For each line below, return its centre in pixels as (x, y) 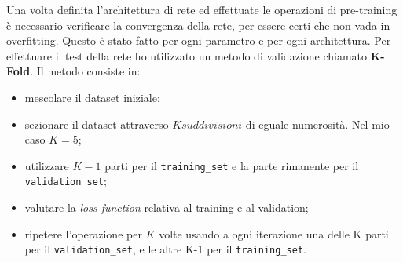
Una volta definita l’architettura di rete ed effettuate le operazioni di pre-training (202, 9)
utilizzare (47, 165)
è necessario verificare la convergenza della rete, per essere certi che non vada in (198, 25)
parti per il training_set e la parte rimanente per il (232, 165)
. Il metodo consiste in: (85, 71)
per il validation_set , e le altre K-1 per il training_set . (165, 249)
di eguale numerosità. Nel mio (317, 124)
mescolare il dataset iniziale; (92, 97)
